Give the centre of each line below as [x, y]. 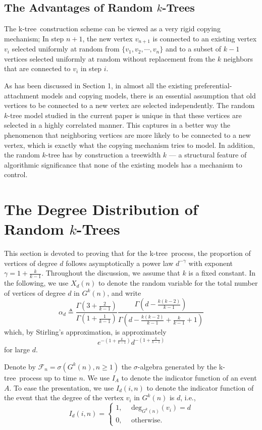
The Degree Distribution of [101, 209]
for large [17, 350]
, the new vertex [108, 38]
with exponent [211, 263]
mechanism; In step [34, 38]
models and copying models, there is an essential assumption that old [148, 95]
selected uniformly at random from [66, 49]
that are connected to [37, 68]
